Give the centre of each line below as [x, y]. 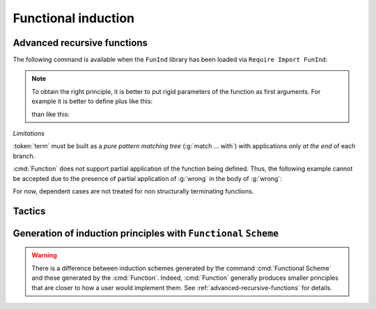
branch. [24, 156]
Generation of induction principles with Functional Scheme [146, 233]
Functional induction [74, 18]
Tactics [29, 211]
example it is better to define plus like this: [92, 102]
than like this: [50, 114]
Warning [44, 255]
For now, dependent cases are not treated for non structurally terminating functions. [133, 191]
